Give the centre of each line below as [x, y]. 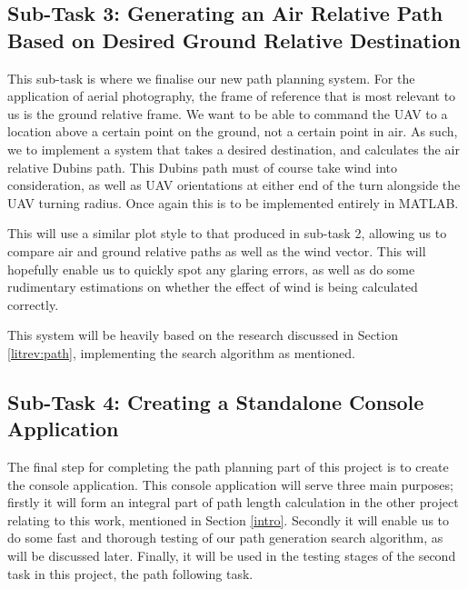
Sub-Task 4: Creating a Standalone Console [216, 401]
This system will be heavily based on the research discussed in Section [203, 335]
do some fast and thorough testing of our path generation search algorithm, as [225, 538]
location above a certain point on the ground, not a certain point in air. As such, [233, 131]
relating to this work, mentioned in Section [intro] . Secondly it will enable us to [229, 519]
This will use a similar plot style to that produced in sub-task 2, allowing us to [227, 233]
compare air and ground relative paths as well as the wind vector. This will [217, 250]
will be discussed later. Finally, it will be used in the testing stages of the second [232, 556]
